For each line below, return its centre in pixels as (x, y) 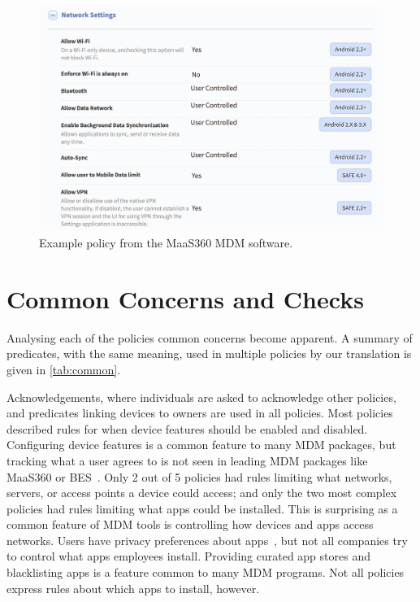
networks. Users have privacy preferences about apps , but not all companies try (207, 540)
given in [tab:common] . (64, 369)
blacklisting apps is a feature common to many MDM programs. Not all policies (206, 572)
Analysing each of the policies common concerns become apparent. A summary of (210, 337)
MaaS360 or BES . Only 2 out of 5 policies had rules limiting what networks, (199, 476)
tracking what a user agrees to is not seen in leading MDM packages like (187, 460)
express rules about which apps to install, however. (133, 588)
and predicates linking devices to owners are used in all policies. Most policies (200, 413)
